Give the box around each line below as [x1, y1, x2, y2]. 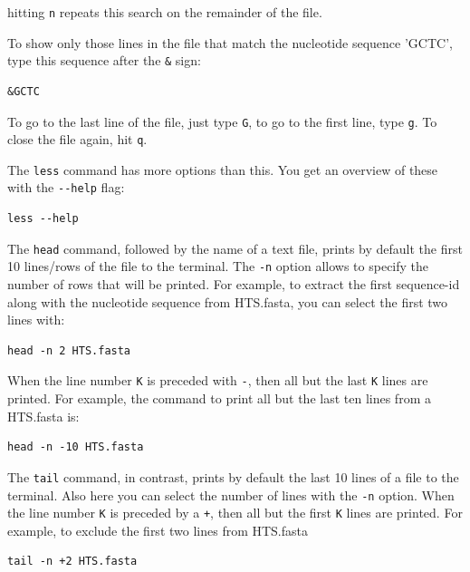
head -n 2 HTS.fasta [7, 344, 131, 357]
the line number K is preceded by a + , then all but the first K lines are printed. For [7, 503, 463, 522]
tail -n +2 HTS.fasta [7, 555, 138, 568]
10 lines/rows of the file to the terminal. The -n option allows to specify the [7, 257, 429, 276]
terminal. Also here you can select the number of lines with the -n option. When [7, 485, 455, 504]
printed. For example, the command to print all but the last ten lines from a [7, 389, 431, 408]
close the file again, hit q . [7, 130, 148, 149]
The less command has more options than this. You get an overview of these [7, 160, 438, 179]
